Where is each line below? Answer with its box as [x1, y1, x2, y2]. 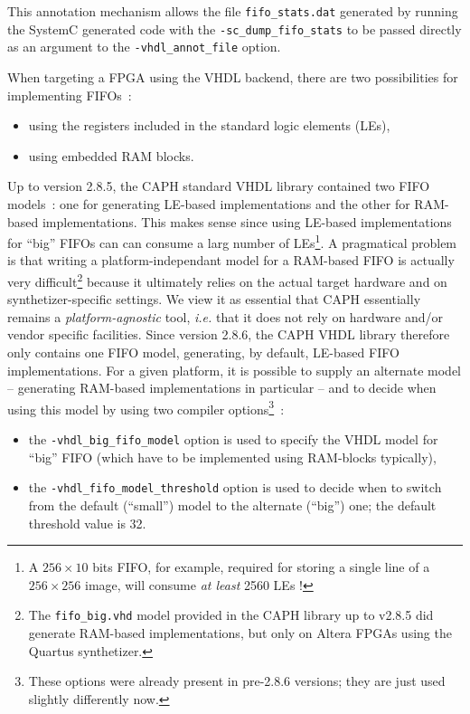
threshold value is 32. [28, 513, 146, 532]
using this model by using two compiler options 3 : [7, 396, 285, 418]
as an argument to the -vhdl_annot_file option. [7, 37, 281, 56]
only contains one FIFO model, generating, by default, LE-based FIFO [7, 343, 399, 361]
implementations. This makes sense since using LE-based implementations [42, 212, 452, 231]
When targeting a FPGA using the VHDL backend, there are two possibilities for [7, 67, 458, 86]
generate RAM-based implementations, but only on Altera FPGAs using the [28, 623, 452, 642]
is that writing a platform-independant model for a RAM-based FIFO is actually [7, 251, 455, 270]
